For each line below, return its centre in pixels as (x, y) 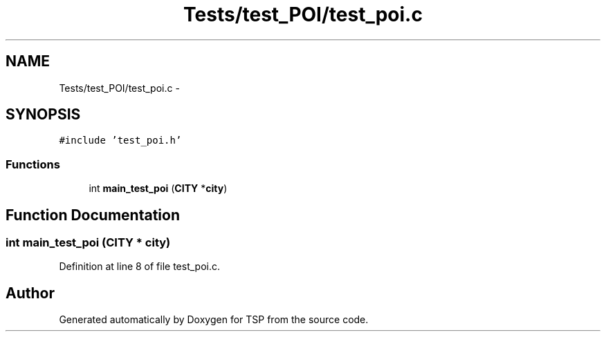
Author (30, 293)
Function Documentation (93, 215)
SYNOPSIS (43, 115)
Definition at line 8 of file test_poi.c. (140, 267)
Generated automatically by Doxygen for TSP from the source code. (214, 320)
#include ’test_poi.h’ (120, 141)
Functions (33, 164)
